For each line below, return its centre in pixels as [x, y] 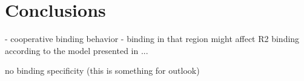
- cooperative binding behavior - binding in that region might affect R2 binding [152, 39]
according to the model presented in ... [77, 50]
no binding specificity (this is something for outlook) [102, 70]
